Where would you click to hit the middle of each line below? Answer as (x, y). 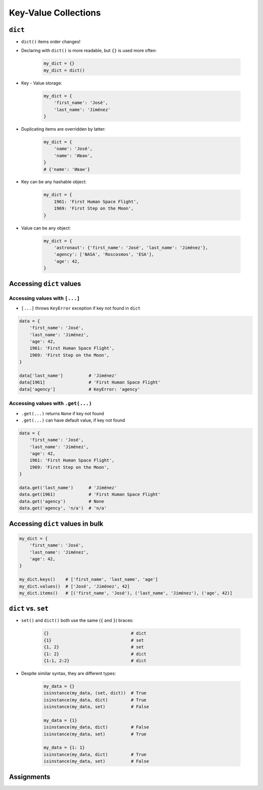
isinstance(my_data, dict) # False (96, 727)
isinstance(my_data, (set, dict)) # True (95, 693)
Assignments (30, 777)
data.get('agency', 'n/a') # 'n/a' (63, 508)
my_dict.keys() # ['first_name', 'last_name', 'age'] (89, 579)
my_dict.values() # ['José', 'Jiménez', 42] (75, 586)
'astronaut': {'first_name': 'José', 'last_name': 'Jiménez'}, (131, 248)
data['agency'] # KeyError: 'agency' (80, 389)
